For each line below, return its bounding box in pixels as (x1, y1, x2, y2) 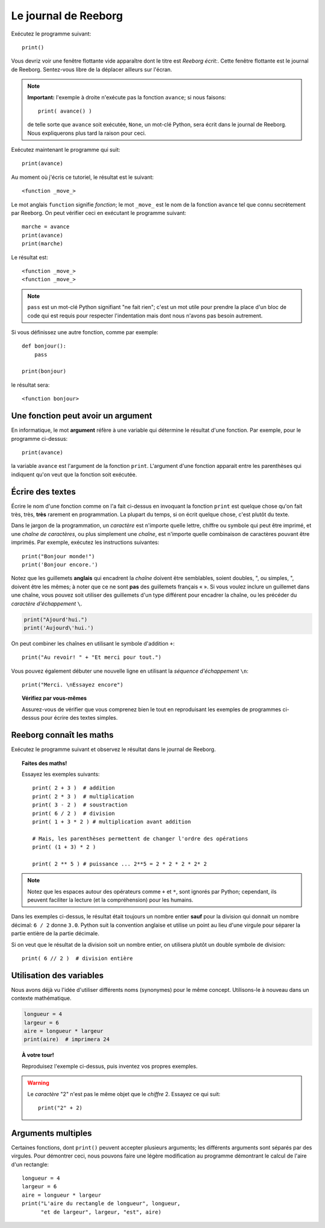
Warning (27, 1079, 49, 1086)
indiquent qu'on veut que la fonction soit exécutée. (11, 470, 137, 478)
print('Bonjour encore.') (22, 561, 99, 568)
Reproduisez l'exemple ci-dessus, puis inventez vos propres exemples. (22, 1062, 198, 1070)
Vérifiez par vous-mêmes (22, 694, 87, 702)
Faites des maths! (22, 759, 67, 767)
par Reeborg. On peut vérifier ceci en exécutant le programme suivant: (11, 210, 187, 217)
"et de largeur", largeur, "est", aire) (40, 1208, 162, 1215)
